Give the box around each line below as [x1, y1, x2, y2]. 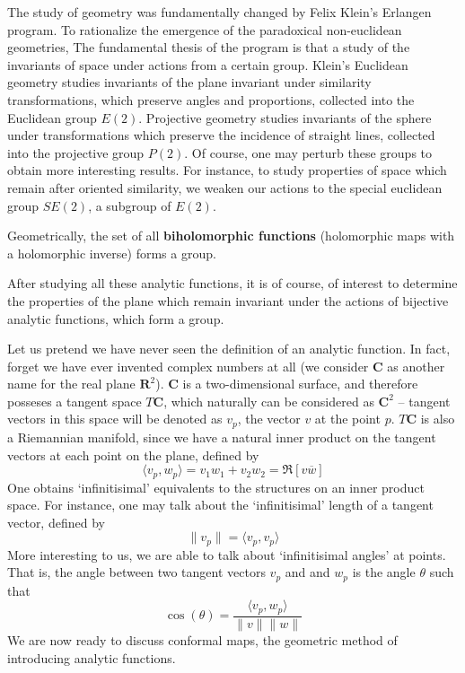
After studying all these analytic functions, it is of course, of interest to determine [7, 274, 458, 293]
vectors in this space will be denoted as [7, 409, 223, 428]
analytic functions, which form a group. [7, 309, 224, 328]
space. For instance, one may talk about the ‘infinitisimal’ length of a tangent [7, 495, 434, 514]
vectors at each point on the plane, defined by [7, 445, 259, 464]
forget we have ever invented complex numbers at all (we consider [7, 356, 369, 375]
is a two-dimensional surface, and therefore [182, 374, 418, 393]
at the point [314, 409, 381, 428]
